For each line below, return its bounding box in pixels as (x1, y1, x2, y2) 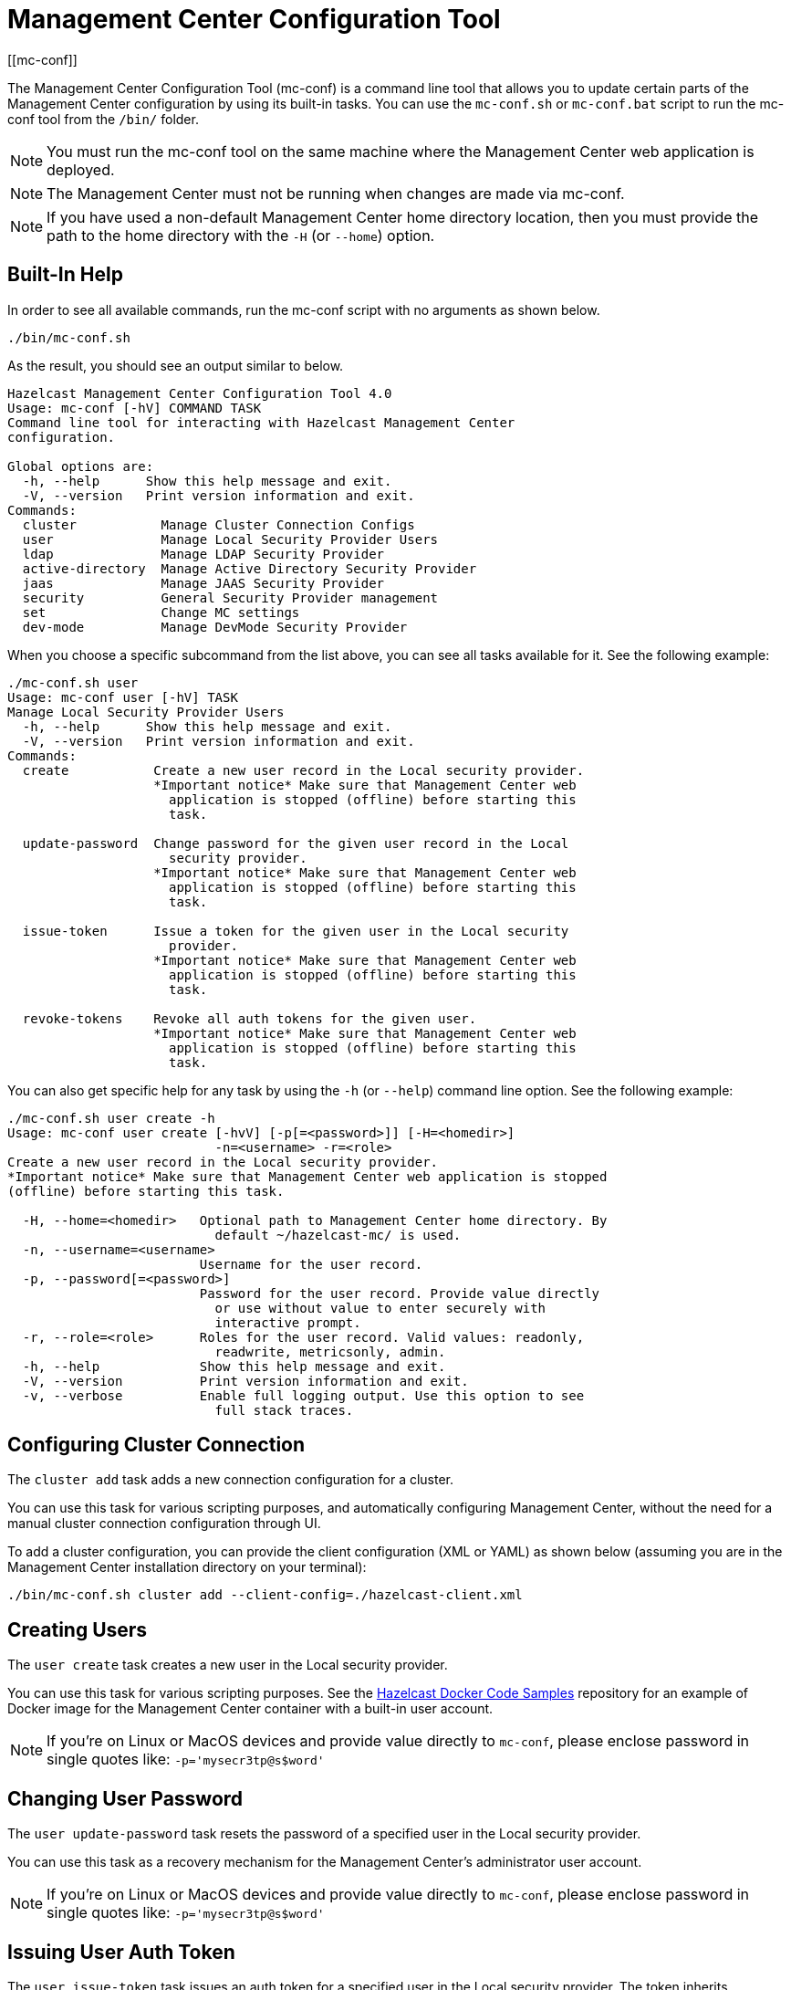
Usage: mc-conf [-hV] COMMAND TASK (7, 400, 262, 415)
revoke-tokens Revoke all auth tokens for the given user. (22, 1011, 477, 1026)
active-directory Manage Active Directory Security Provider (22, 560, 477, 576)
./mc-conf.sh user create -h (7, 1110, 215, 1126)
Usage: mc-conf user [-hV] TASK (7, 689, 238, 705)
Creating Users (7, 1618, 148, 1641)
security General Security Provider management (22, 590, 439, 605)
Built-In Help (7, 263, 123, 287)
